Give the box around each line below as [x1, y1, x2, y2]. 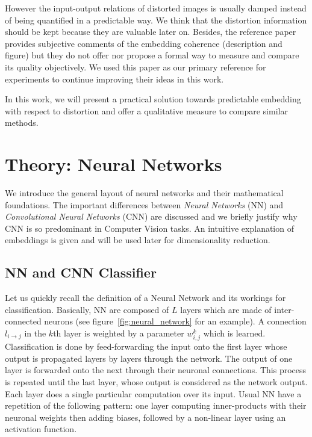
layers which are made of [180, 303, 272, 315]
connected [5, 315, 42, 327]
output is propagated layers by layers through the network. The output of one [5, 352, 293, 364]
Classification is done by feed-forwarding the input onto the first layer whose [5, 340, 287, 353]
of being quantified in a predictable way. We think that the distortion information [5, 13, 307, 26]
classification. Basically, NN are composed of [5, 303, 169, 315]
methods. [5, 116, 39, 129]
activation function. [5, 423, 77, 435]
